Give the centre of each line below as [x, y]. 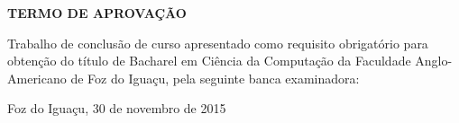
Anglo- [434, 61]
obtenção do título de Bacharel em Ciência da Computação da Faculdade [209, 61]
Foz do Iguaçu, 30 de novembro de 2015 [117, 108]
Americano [37, 78]
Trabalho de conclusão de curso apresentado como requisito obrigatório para [218, 43]
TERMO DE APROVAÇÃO [97, 13]
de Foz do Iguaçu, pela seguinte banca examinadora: [215, 78]
